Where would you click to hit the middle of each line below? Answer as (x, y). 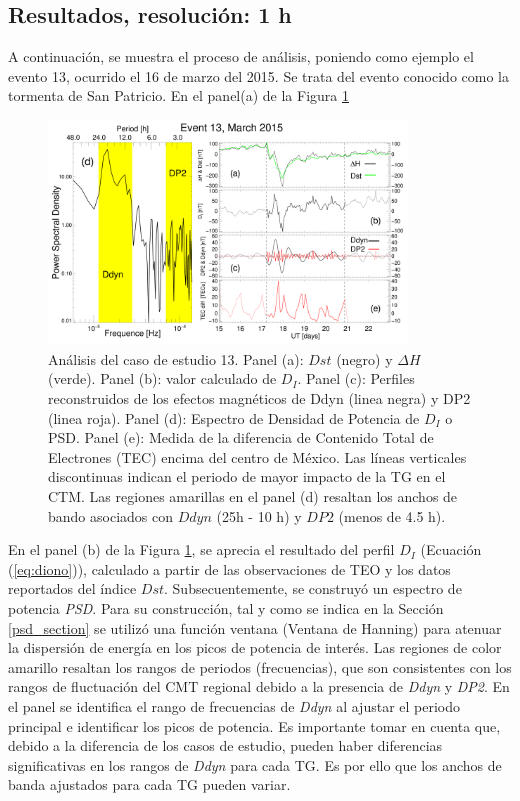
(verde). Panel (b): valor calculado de (162, 378)
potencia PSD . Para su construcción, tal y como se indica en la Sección (226, 607)
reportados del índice (72, 588)
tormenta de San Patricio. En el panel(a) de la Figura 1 (178, 95)
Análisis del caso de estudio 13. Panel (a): (176, 358)
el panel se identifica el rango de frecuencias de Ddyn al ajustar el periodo (234, 705)
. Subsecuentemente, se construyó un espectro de (313, 588)
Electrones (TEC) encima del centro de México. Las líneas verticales (257, 456)
